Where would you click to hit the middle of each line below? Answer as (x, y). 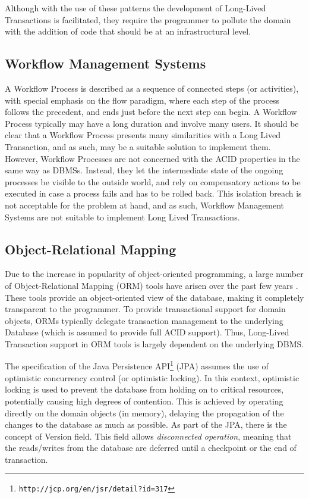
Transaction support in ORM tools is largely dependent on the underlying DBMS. (154, 343)
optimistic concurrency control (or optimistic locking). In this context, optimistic (152, 377)
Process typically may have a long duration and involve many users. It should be (152, 123)
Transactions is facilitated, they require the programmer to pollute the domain (148, 19)
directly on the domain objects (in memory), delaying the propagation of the (144, 413)
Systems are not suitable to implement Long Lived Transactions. (122, 217)
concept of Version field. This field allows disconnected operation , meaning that (148, 436)
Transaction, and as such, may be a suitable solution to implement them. (138, 146)
